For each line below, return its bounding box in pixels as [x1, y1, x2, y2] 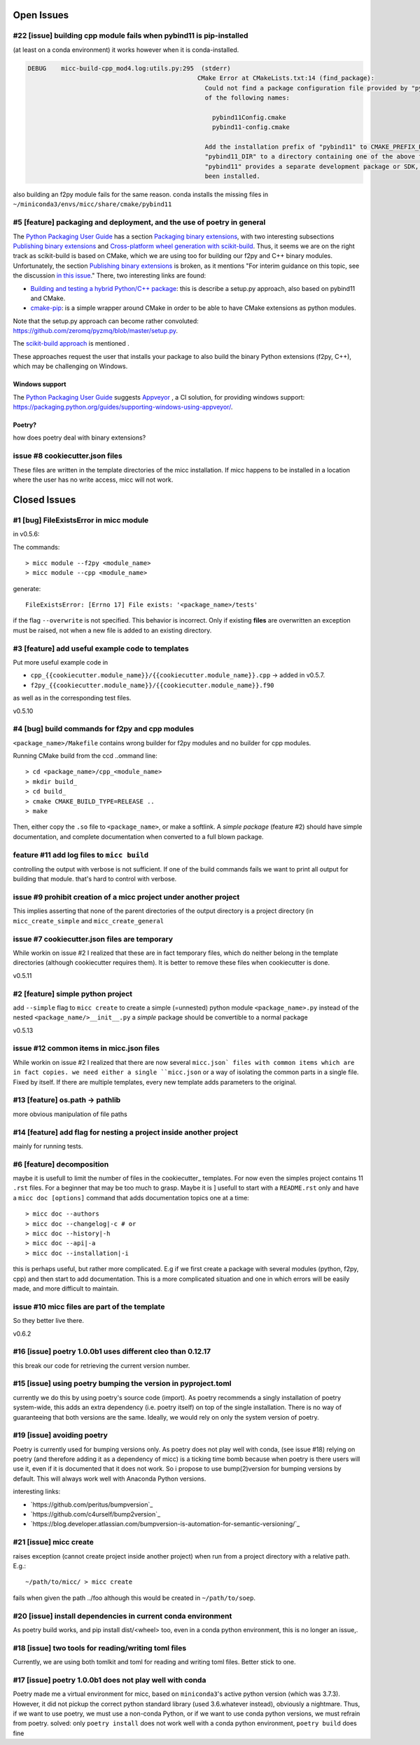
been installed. [204, 172, 260, 180]
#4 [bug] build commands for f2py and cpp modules [13, 724, 195, 734]
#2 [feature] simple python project [13, 989, 133, 998]
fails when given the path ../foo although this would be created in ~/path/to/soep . [13, 1594, 255, 1602]
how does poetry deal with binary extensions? [13, 433, 146, 442]
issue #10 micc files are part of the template [13, 1301, 165, 1311]
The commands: [13, 543, 60, 551]
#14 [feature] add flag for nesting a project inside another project [13, 1127, 239, 1137]
